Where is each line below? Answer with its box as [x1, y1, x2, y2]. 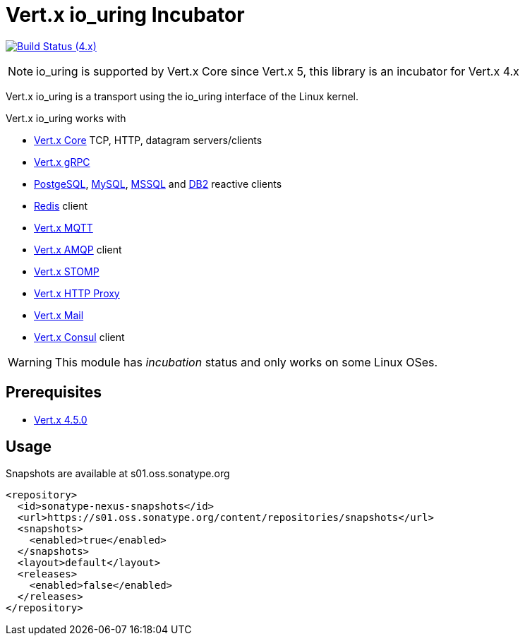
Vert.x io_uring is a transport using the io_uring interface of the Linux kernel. [6, 90, 359, 102]
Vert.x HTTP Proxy [34, 287, 120, 299]
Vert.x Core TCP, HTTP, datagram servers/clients [34, 133, 262, 146]
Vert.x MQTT [34, 221, 93, 234]
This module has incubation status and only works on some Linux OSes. [54, 354, 438, 369]
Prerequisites [6, 383, 102, 402]
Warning [8, 354, 52, 369]
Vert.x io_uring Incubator [6, 3, 245, 27]
